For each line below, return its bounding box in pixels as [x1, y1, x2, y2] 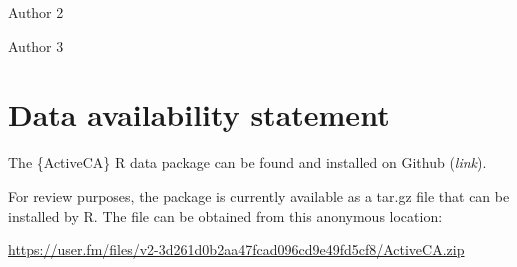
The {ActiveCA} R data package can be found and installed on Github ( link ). [8, 152, 487, 173]
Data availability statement [8, 94, 390, 135]
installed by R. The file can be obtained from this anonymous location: [8, 205, 443, 226]
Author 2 [8, 2, 64, 22]
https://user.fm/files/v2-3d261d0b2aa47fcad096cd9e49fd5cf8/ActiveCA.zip [8, 239, 465, 260]
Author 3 [8, 35, 64, 56]
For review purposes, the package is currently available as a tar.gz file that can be [8, 185, 510, 206]
